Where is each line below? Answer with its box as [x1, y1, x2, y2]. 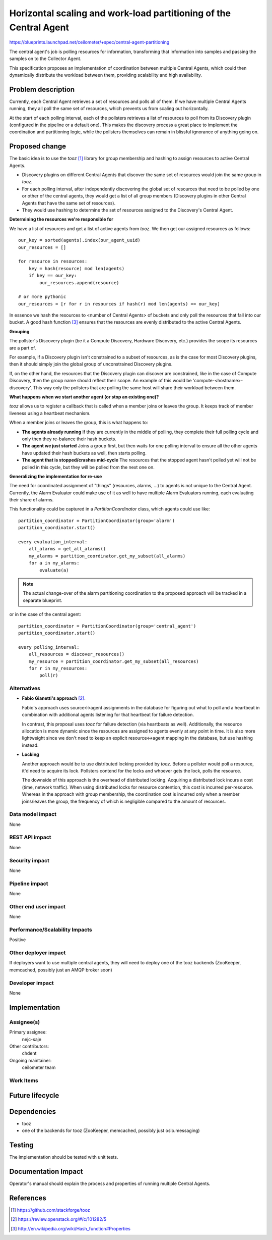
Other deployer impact [9, 949, 66, 956]
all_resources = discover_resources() [28, 651, 125, 657]
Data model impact [9, 811, 57, 818]
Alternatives [9, 685, 40, 692]
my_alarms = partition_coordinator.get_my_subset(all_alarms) [28, 553, 186, 559]
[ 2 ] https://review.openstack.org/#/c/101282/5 [11, 1216, 107, 1222]
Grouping [9, 328, 30, 334]
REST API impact [9, 834, 51, 841]
